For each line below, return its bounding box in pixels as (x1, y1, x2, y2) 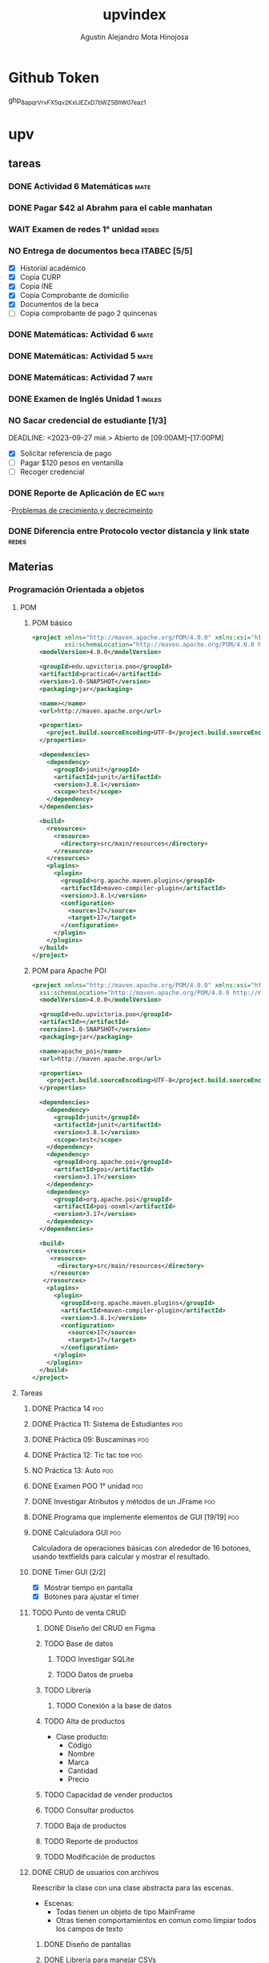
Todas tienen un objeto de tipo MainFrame (55, 1907, 195, 1917)
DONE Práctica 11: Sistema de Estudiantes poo (31, 1419, 183, 1428)
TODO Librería (43, 1685, 92, 1695)
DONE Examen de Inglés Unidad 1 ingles (8, 394, 162, 405)
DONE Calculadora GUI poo (31, 1527, 122, 1537)
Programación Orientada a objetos (8, 584, 145, 596)
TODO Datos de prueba (55, 1669, 134, 1679)
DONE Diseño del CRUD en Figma (43, 1623, 156, 1632)
